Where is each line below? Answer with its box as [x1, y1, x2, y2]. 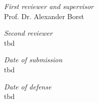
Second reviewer [4, 28, 52, 38]
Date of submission [4, 54, 62, 65]
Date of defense [4, 81, 51, 91]
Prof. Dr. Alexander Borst [4, 11, 84, 21]
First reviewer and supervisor [4, 1, 93, 11]
